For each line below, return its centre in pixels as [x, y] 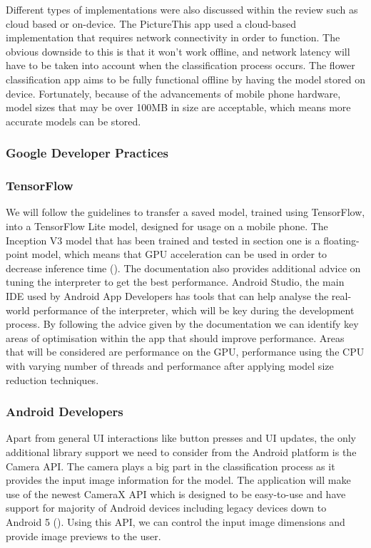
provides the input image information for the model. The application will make [178, 480]
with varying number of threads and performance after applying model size [170, 365]
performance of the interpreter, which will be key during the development [194, 310]
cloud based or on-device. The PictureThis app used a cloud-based [151, 23]
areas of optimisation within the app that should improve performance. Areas [175, 337]
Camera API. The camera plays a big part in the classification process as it [171, 466]
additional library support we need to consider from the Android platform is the [181, 451]
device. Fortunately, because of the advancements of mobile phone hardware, [173, 93]
